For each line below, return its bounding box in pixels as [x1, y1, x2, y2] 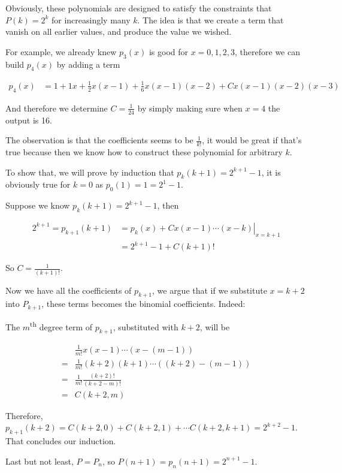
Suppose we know [5, 199, 70, 212]
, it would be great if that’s [202, 134, 302, 146]
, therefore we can [235, 45, 300, 58]
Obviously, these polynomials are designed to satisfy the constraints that [5, 2, 272, 14]
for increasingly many [51, 13, 131, 26]
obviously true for [5, 178, 71, 191]
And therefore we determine [5, 101, 108, 114]
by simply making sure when [137, 101, 243, 114]
